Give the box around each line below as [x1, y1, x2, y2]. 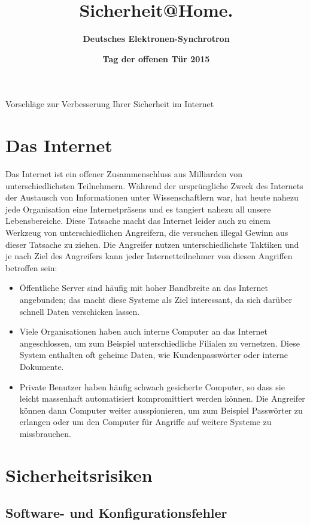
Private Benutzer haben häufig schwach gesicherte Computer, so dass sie [19, 380, 285, 393]
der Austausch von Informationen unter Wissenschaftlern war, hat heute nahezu [5, 191, 299, 204]
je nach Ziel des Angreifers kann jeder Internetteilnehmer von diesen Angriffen [5, 250, 293, 262]
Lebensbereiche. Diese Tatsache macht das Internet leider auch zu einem [5, 214, 271, 227]
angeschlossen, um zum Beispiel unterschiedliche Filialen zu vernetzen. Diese [19, 336, 300, 349]
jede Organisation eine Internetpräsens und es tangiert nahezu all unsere [5, 202, 271, 215]
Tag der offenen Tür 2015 [102, 52, 210, 65]
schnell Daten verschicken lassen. [19, 305, 140, 317]
